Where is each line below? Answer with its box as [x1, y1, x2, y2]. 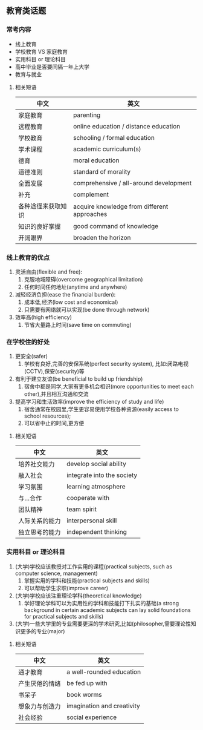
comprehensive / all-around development [73, 179, 192, 187]
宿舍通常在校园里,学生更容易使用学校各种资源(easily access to [24, 406, 179, 413]
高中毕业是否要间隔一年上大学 [14, 63, 89, 70]
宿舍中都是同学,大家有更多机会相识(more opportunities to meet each [24, 383, 195, 390]
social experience [66, 713, 117, 722]
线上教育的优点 [6, 253, 50, 261]
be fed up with [66, 679, 108, 687]
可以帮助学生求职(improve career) [24, 584, 109, 591]
